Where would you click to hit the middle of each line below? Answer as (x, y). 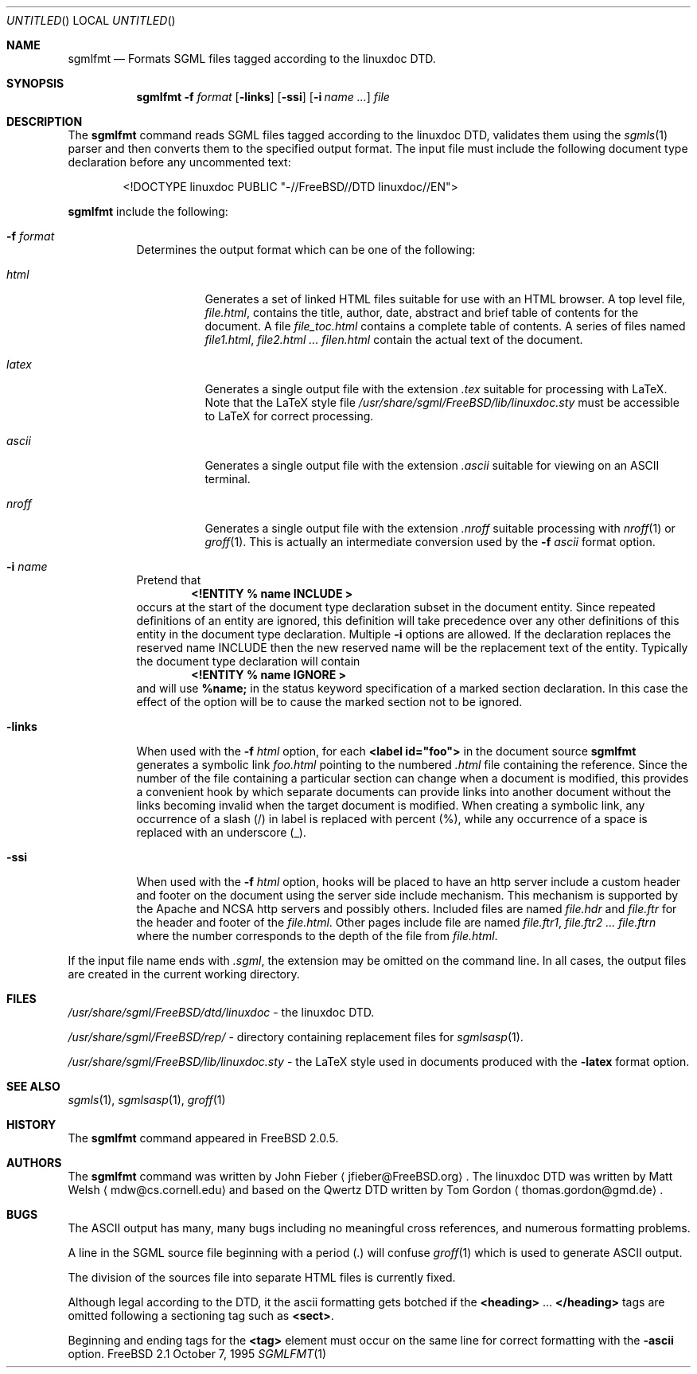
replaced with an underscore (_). (221, 832)
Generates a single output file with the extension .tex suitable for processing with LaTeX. (436, 389)
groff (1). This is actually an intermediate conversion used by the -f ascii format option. (430, 542)
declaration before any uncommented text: (179, 162)
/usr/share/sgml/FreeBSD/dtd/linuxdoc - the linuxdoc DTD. (221, 1012)
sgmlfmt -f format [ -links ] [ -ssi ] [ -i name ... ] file (263, 97)
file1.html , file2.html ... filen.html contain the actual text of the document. (394, 340)
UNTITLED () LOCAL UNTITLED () (91, 20)
